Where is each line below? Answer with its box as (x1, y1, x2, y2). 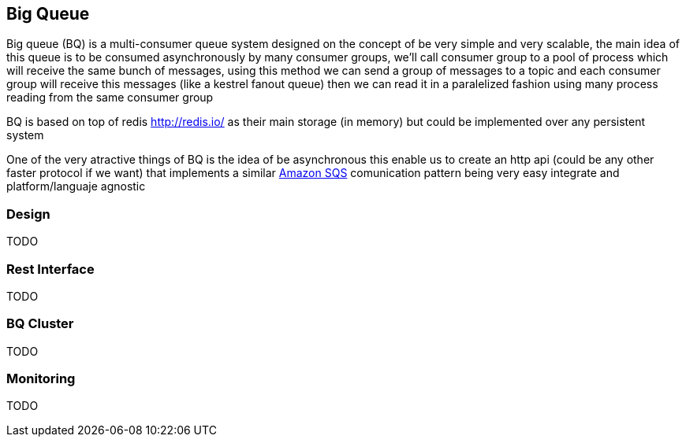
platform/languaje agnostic (6, 179, 146, 194)
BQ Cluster (6, 316, 74, 332)
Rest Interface (6, 260, 95, 277)
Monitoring (6, 371, 76, 387)
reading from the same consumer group (6, 90, 214, 105)
